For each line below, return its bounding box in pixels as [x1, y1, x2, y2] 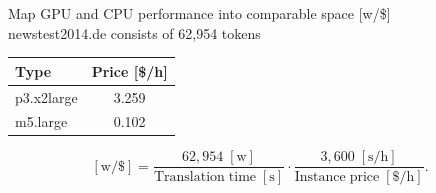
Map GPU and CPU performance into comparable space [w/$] [8, 3, 391, 23]
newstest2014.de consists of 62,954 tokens [8, 22, 261, 43]
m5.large [15, 111, 68, 132]
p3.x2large [15, 86, 78, 107]
